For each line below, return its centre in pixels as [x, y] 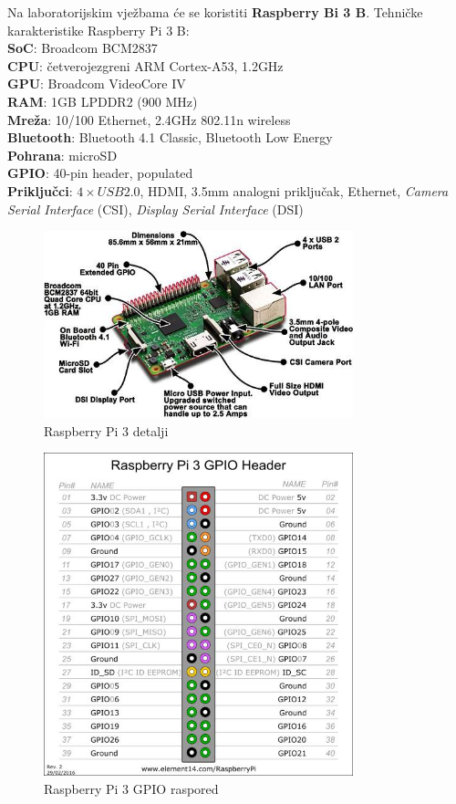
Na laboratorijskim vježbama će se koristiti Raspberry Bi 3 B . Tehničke [215, 12]
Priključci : [40, 190]
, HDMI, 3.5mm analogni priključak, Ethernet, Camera [294, 190]
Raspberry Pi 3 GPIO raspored [131, 788]
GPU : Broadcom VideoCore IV [97, 84]
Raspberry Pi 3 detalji [106, 430]
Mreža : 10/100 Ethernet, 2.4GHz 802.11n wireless [149, 119]
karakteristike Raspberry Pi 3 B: [98, 30]
